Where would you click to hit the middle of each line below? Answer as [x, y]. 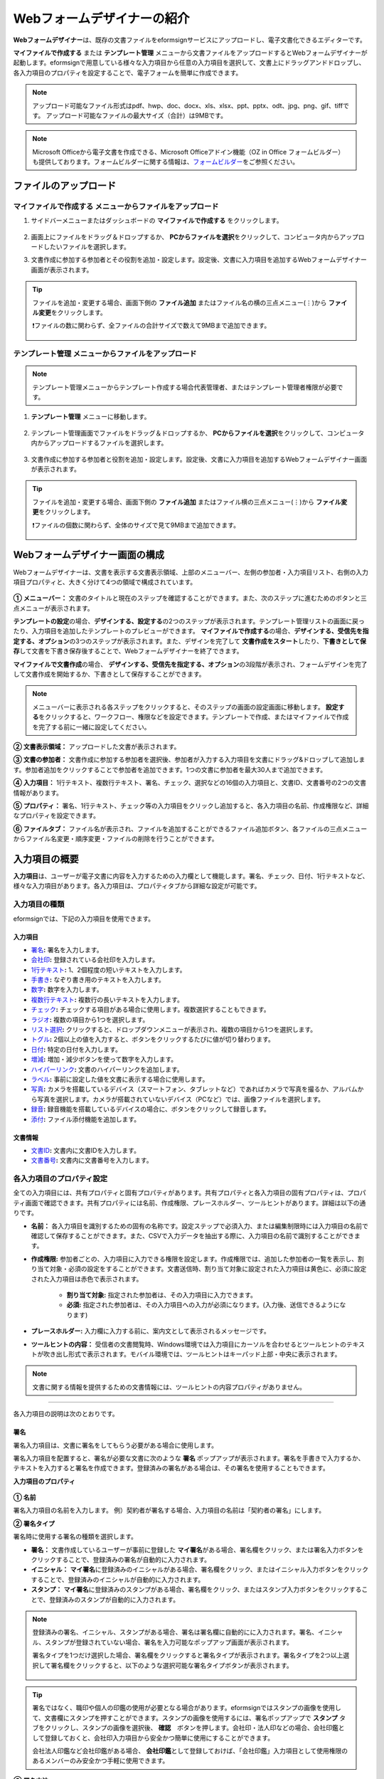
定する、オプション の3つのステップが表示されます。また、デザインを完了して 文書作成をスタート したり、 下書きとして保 [190, 641]
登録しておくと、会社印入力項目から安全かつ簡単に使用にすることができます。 [159, 1738]
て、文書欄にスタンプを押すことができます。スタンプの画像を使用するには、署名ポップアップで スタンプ [185, 1718]
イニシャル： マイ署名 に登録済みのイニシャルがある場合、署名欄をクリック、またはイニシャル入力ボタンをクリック [200, 1570]
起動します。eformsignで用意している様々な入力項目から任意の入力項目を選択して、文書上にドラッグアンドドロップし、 [189, 63]
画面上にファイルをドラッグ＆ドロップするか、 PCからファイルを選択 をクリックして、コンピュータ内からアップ [194, 237]
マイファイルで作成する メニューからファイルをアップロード [116, 206]
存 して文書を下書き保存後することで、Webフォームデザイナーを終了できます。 [128, 651]
